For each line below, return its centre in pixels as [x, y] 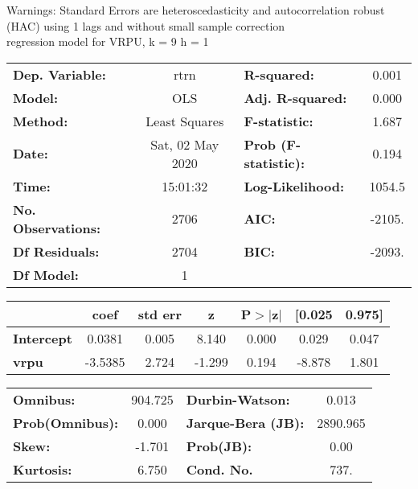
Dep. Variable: [59, 74]
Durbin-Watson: [238, 399]
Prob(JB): [219, 446]
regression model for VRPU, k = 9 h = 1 [108, 41]
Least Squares [185, 121]
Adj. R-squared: [295, 97]
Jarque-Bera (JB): [245, 422]
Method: [41, 121]
